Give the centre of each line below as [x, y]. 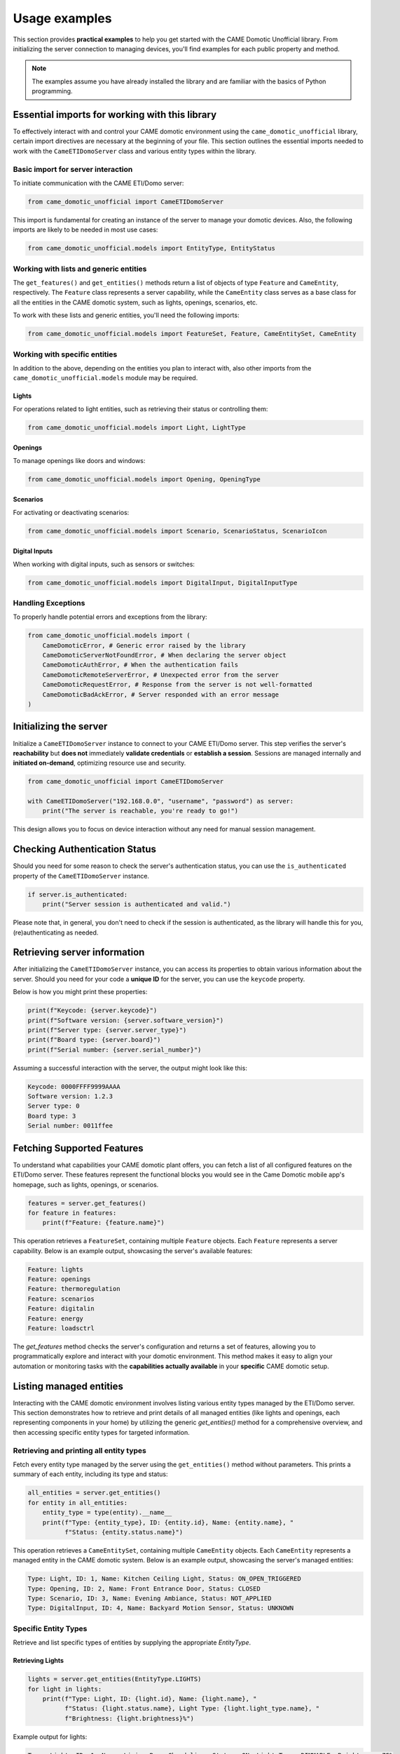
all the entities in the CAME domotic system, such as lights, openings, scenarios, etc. [135, 302]
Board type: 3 [52, 1116]
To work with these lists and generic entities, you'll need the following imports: [126, 315]
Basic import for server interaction [73, 169]
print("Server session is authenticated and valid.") [137, 904]
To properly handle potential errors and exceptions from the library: [110, 617]
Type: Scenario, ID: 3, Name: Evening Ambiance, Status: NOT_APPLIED [150, 1599]
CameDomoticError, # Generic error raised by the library [144, 645]
